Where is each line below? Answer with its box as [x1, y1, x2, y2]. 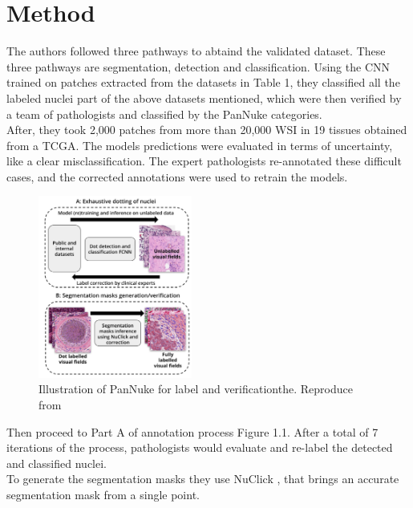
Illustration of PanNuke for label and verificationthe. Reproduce [38, 380, 353, 397]
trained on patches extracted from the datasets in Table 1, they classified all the [6, 74, 400, 91]
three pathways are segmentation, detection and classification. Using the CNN [6, 58, 390, 75]
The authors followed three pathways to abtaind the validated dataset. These [6, 43, 386, 59]
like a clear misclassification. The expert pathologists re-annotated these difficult [6, 152, 402, 169]
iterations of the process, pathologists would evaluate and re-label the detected [6, 439, 393, 456]
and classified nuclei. [6, 454, 107, 471]
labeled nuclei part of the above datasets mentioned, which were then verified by [6, 89, 402, 106]
